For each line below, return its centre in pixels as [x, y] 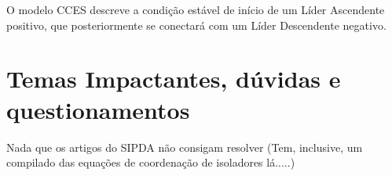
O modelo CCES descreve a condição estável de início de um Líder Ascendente [196, 9]
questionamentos [98, 109]
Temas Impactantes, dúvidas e [174, 79]
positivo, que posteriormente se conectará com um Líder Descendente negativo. [196, 25]
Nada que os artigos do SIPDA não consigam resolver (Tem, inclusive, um [185, 147]
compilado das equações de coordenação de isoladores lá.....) [151, 162]
